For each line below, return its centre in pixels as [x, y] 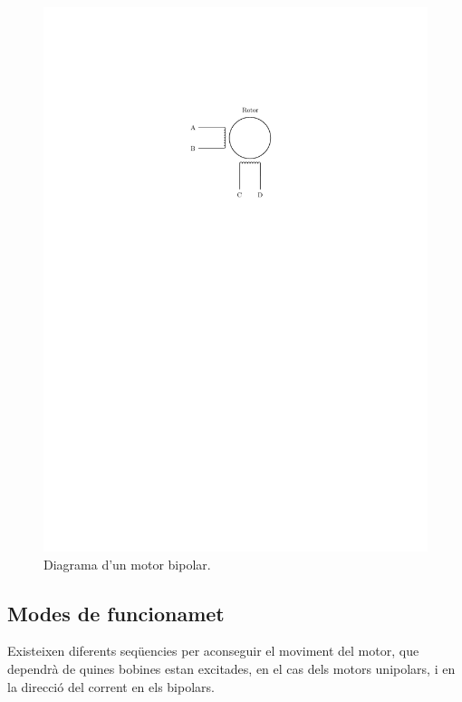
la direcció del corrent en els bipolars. [111, 686]
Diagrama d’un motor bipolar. [127, 564]
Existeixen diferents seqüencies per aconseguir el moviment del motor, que [213, 651]
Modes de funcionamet [116, 613]
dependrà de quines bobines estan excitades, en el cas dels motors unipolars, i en [231, 668]
